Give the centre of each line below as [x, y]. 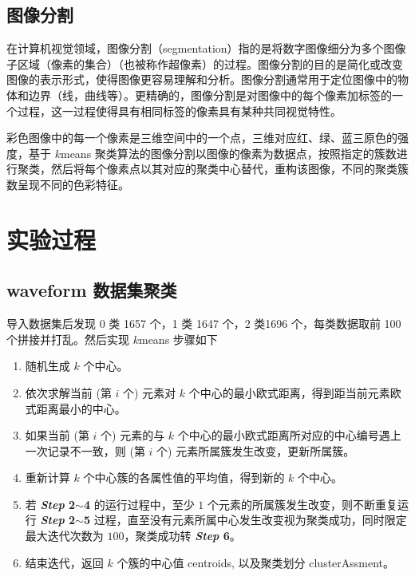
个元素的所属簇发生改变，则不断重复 [302, 504]
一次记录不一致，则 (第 [85, 450]
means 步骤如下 [178, 339]
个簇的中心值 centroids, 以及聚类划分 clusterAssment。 [256, 562]
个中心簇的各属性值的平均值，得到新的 [184, 477]
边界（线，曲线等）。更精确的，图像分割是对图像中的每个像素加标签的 [210, 95]
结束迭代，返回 [64, 562]
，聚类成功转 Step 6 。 [182, 536]
